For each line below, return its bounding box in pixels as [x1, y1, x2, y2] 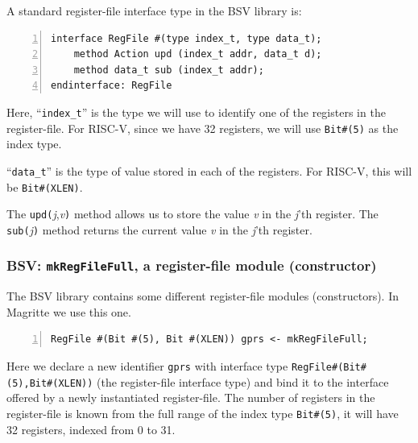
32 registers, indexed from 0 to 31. [6, 420, 176, 437]
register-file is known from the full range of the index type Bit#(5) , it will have [6, 404, 399, 421]
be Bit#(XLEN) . [6, 178, 83, 195]
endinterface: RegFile [51, 80, 172, 92]
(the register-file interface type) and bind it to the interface [97, 373, 389, 390]
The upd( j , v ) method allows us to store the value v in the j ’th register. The [6, 205, 379, 222]
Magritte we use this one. [6, 303, 131, 320]
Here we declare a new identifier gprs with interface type [6, 358, 288, 375]
